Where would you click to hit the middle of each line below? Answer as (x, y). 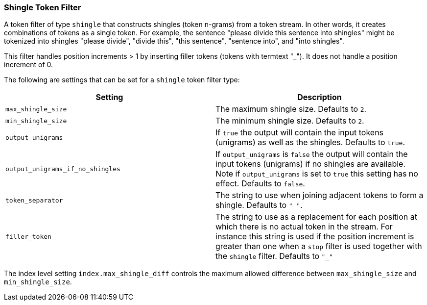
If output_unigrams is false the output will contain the (312, 154)
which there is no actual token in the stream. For (304, 227)
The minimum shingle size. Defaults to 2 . (290, 121)
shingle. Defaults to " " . (259, 205)
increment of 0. (29, 65)
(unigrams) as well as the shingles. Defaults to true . (310, 142)
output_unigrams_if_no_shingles (63, 169)
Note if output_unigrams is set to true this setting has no (317, 174)
